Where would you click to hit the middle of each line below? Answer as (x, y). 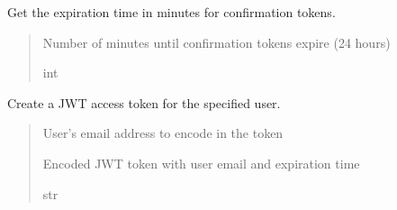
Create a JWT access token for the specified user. (144, 102)
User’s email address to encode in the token (163, 133)
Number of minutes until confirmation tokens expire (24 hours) (217, 42)
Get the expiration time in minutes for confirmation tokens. (171, 12)
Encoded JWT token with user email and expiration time (201, 163)
